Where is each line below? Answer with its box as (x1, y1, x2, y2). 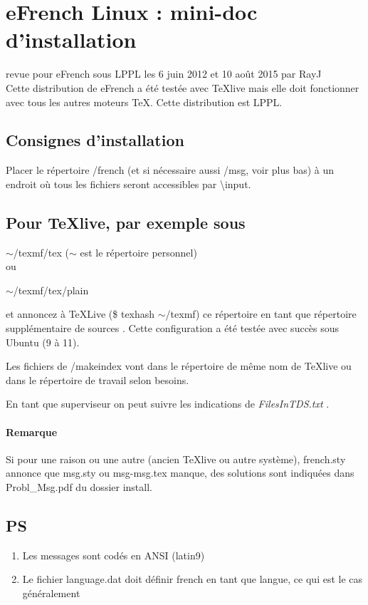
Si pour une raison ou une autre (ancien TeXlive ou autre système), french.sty (6, 451, 346, 466)
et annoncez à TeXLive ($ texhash (6, 306, 155, 321)
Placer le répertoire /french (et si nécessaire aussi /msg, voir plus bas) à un (6, 162, 335, 177)
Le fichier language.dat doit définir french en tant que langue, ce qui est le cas (22, 572, 363, 586)
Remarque (6, 424, 58, 439)
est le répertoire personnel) (80, 244, 197, 259)
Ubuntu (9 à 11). (6, 334, 80, 349)
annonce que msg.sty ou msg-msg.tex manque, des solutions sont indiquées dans (6, 465, 354, 480)
